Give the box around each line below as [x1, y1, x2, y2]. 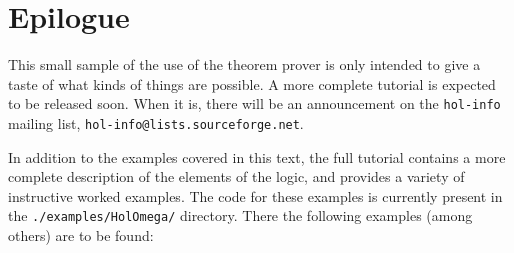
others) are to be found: [8, 225, 154, 246]
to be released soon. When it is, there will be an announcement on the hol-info [8, 93, 501, 114]
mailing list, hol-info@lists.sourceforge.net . [8, 112, 304, 133]
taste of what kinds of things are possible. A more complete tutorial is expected [8, 73, 496, 94]
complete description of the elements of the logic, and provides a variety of [8, 166, 465, 187]
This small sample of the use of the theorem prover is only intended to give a [8, 54, 481, 75]
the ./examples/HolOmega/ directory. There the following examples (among [8, 205, 473, 226]
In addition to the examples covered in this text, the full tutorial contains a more [8, 146, 506, 167]
